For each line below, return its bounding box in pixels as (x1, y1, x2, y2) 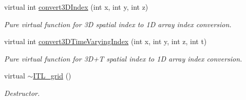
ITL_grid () (33, 70, 71, 81)
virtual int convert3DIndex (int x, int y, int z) (4, 2, 148, 12)
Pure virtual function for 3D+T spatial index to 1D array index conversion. (4, 53, 242, 64)
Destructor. (4, 87, 40, 98)
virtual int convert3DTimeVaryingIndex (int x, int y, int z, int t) (4, 36, 207, 47)
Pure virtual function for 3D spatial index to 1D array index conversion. (4, 18, 232, 29)
